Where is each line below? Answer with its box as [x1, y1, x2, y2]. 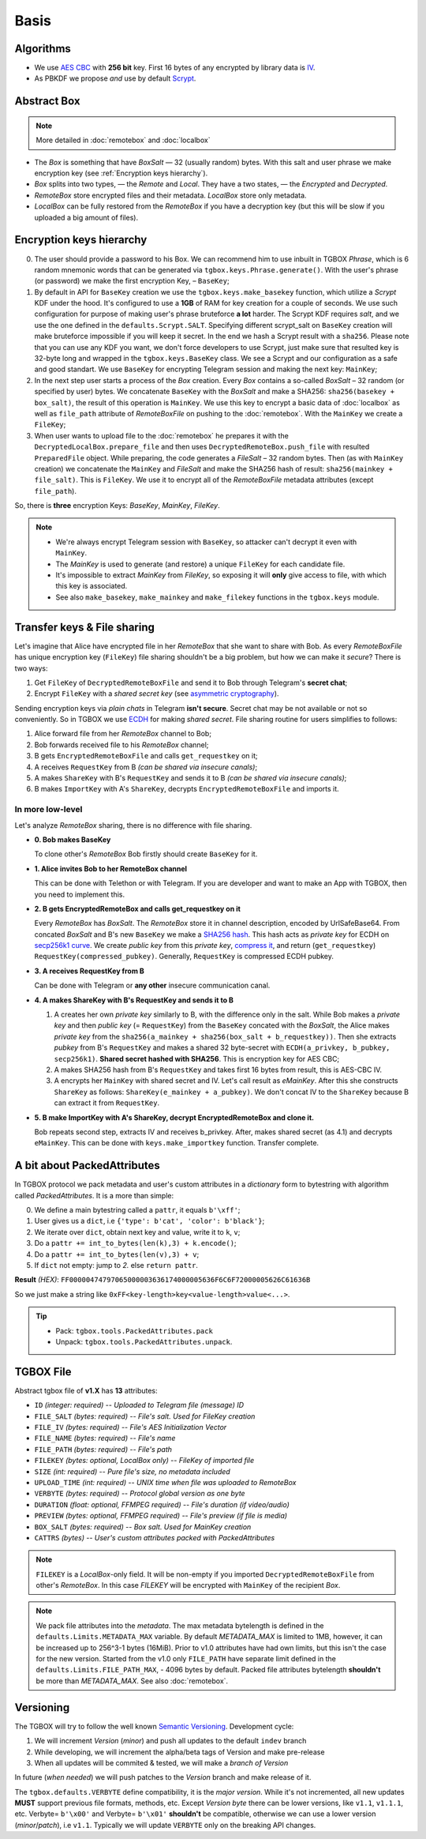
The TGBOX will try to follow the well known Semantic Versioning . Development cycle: [14, 1721, 294, 1731]
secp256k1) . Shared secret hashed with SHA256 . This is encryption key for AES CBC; [54, 1054, 340, 1063]
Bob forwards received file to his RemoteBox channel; [34, 739, 209, 750]
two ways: [14, 664, 48, 673]
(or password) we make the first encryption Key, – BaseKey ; [34, 276, 230, 286]
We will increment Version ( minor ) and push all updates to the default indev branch [34, 1736, 307, 1746]
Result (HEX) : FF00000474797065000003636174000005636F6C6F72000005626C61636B [14, 1275, 311, 1284]
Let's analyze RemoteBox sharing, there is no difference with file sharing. [14, 820, 252, 829]
